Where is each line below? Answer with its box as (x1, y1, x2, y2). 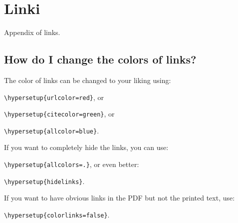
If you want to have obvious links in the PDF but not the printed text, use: (4, 192, 235, 203)
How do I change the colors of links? (4, 51, 197, 67)
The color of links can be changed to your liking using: (4, 74, 171, 85)
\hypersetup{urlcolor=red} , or (4, 91, 104, 102)
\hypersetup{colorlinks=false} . (4, 209, 110, 219)
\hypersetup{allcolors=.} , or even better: (4, 159, 139, 169)
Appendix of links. (4, 27, 60, 37)
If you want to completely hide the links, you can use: (4, 142, 169, 152)
